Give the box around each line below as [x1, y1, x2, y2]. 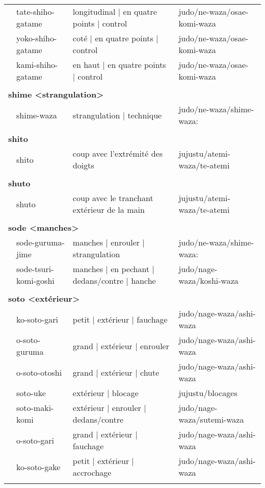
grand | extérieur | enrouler [72, 339, 169, 352]
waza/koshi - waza [178, 275, 238, 286]
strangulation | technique [72, 109, 162, 121]
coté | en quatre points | [72, 32, 158, 44]
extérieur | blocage [72, 387, 139, 399]
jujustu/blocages [178, 387, 237, 399]
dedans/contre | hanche [72, 275, 156, 286]
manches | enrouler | [72, 236, 145, 248]
